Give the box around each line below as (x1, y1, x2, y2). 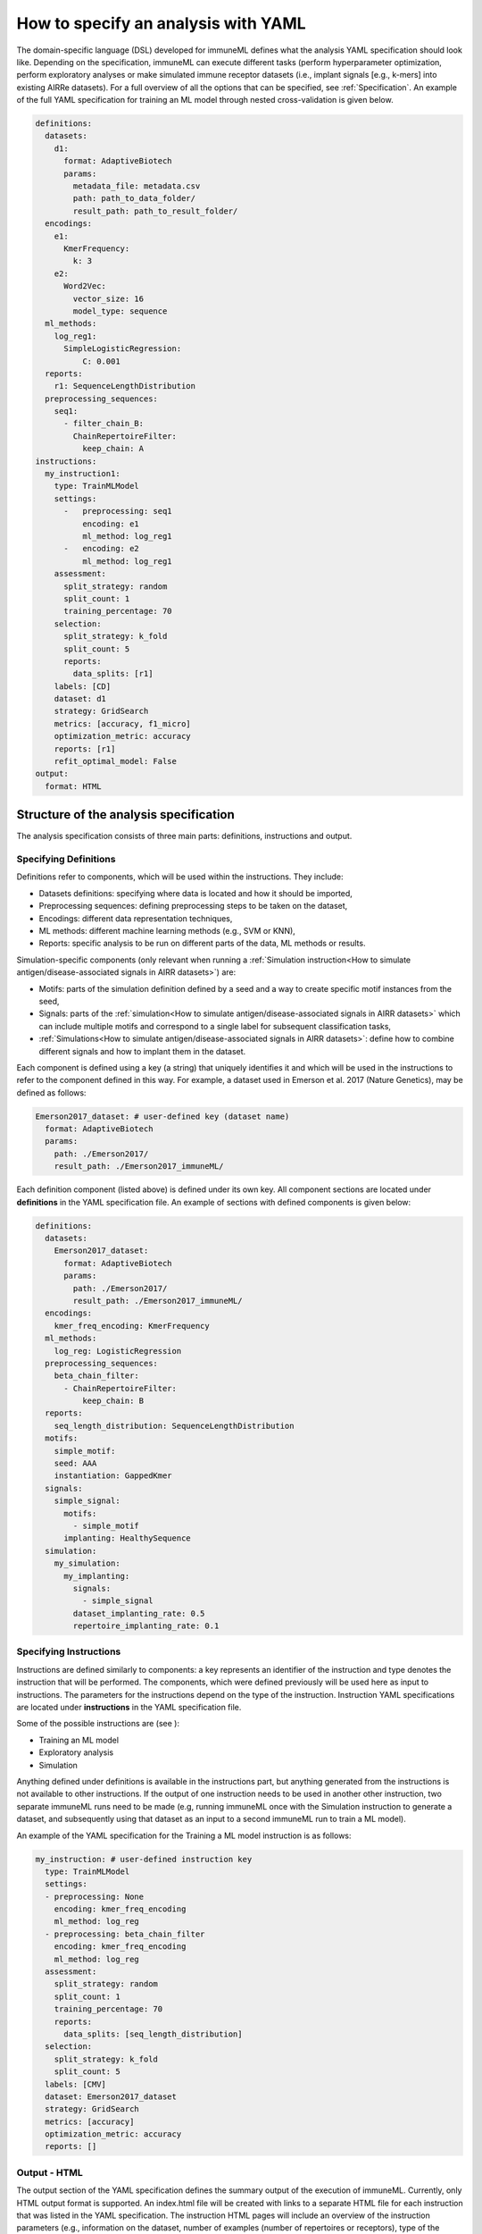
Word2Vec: (63, 281, 107, 291)
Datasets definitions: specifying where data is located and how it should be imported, (38, 887, 353, 898)
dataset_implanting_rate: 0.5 (72, 1608, 205, 1618)
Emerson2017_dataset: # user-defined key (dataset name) (35, 1111, 290, 1121)
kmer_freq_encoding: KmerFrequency (54, 1321, 210, 1331)
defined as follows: (16, 1087, 87, 1098)
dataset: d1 (54, 693, 107, 704)
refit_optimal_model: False (54, 756, 178, 767)
